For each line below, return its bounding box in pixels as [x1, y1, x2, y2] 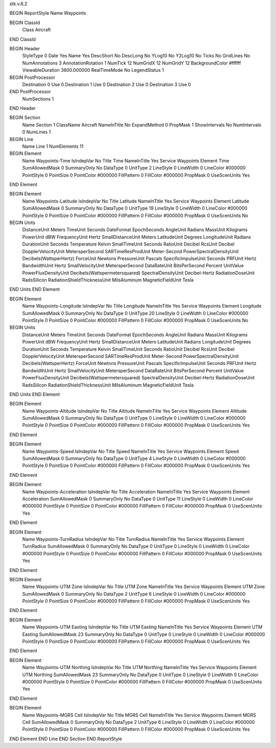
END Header [9, 105, 36, 111]
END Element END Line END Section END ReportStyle [9, 736, 122, 742]
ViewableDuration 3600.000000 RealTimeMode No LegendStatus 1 [22, 67, 164, 73]
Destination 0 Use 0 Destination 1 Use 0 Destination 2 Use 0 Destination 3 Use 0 [22, 81, 191, 87]
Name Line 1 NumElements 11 [22, 144, 84, 150]
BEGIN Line [9, 136, 34, 142]
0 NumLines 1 [22, 129, 51, 135]
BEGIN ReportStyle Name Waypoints [9, 10, 86, 16]
